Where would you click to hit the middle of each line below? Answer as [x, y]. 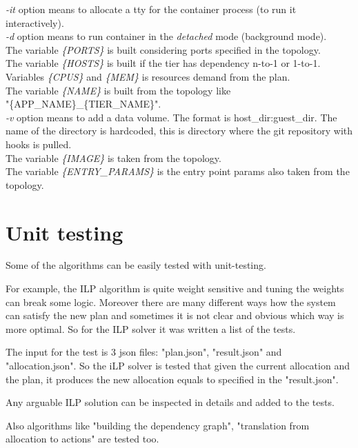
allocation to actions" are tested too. [82, 439]
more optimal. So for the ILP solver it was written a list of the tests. [151, 328]
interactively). [35, 22]
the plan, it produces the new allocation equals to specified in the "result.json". [172, 379]
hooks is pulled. [39, 144]
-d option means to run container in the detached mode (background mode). [166, 36]
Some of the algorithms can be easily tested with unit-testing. [136, 265]
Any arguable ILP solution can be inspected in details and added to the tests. [170, 402]
